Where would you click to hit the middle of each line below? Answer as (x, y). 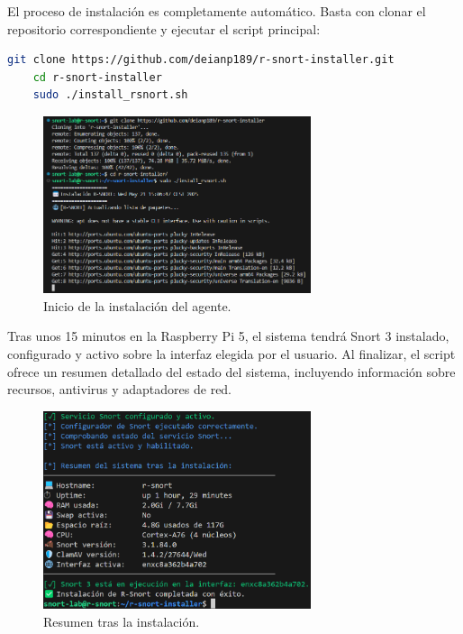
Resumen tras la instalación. (122, 621)
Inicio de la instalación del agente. (137, 305)
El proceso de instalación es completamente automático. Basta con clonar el (217, 11)
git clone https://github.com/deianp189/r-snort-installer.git (201, 60)
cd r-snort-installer (97, 77)
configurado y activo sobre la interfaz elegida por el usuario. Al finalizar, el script (231, 354)
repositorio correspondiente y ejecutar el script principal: (164, 28)
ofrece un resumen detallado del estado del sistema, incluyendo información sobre (231, 371)
